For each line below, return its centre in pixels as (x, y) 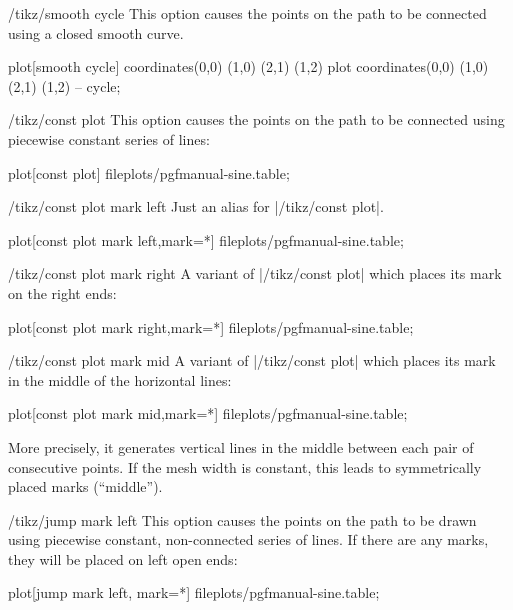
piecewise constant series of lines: (109, 138)
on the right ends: (62, 292)
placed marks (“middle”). (85, 486)
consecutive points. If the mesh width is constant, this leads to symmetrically (245, 466)
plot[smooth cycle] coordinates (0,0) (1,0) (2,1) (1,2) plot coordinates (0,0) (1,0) (248, 66)
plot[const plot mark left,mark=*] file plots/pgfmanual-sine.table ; (206, 239)
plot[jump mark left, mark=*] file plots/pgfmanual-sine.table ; (194, 592)
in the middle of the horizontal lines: (120, 379)
